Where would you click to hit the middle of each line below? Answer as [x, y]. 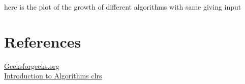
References [43, 41]
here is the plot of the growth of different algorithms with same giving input [123, 7]
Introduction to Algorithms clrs [53, 76]
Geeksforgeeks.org [32, 66]
